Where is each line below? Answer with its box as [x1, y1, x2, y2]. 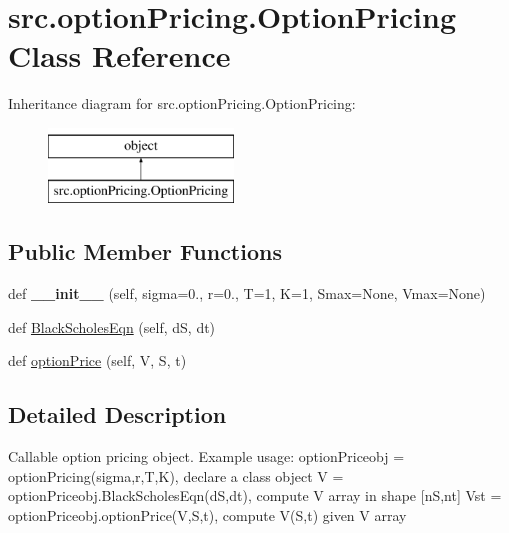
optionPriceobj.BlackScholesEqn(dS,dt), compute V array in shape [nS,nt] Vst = [8, 485, 502, 506]
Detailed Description [8, 399, 227, 430]
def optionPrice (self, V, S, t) [8, 350, 187, 371]
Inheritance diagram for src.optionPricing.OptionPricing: [8, 93, 356, 114]
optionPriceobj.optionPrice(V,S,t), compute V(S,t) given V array [8, 505, 407, 526]
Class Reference [8, 35, 231, 76]
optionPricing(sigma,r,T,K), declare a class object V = [8, 465, 344, 486]
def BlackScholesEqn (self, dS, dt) [8, 316, 216, 337]
